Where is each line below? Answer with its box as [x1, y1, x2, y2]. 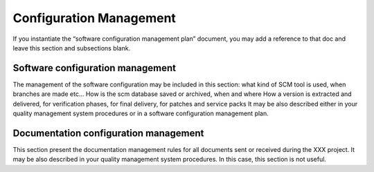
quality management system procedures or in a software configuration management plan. [12, 109, 269, 117]
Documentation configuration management [12, 127, 204, 139]
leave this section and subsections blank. [12, 44, 131, 52]
